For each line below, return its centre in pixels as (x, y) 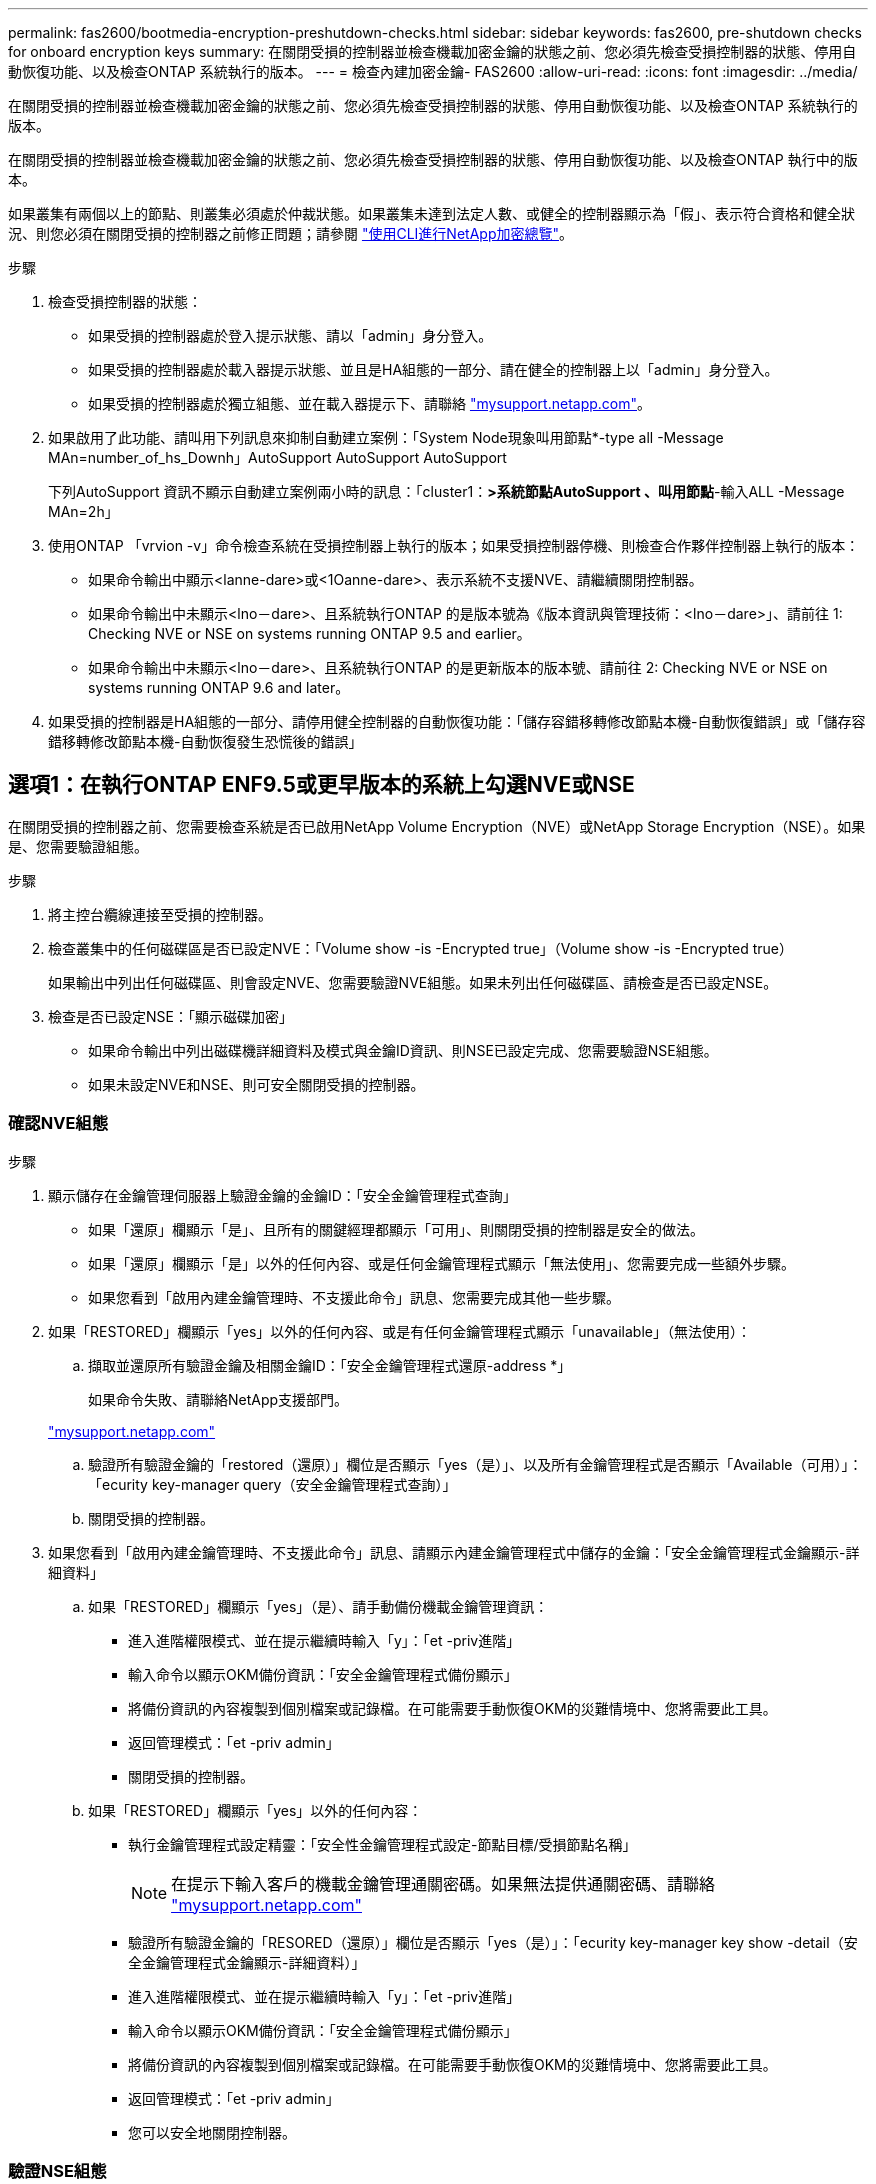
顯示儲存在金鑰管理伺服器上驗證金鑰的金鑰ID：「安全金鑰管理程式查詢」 (282, 1195)
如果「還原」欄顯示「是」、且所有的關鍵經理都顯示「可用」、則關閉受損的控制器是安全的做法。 (396, 1229)
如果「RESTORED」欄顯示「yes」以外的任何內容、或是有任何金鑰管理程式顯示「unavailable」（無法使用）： (399, 1331)
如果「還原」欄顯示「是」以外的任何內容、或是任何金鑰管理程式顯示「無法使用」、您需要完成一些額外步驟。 (441, 1263)
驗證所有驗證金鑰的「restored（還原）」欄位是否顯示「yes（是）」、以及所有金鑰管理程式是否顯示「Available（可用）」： (475, 1464)
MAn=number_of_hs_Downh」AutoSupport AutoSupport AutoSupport (277, 457)
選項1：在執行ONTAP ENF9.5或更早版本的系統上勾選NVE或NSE (321, 785)
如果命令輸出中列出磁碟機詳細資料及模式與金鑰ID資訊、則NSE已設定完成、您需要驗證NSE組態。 (403, 1050)
